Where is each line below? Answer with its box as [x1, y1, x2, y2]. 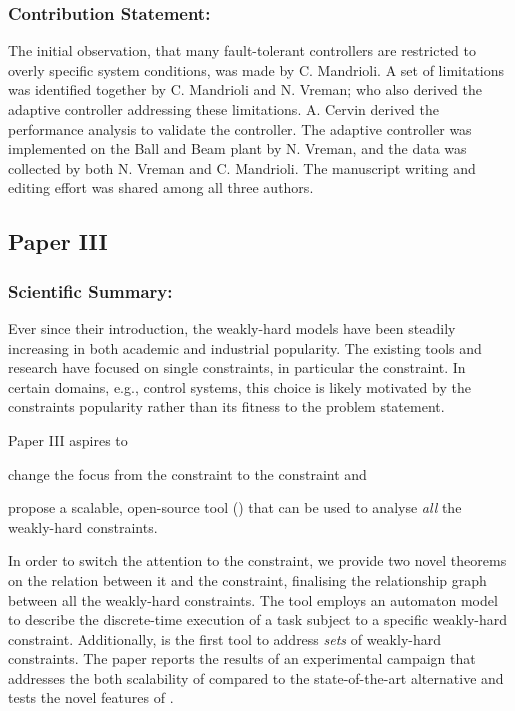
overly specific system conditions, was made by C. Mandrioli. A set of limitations [8, 59, 505, 80]
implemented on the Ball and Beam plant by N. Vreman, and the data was [8, 138, 467, 159]
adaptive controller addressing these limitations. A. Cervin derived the [8, 99, 440, 119]
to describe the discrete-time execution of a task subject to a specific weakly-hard [8, 609, 507, 630]
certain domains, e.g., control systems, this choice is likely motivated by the [8, 376, 471, 397]
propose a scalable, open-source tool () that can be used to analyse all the [8, 497, 462, 518]
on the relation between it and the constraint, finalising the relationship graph [8, 569, 487, 590]
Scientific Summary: [8, 278, 173, 303]
